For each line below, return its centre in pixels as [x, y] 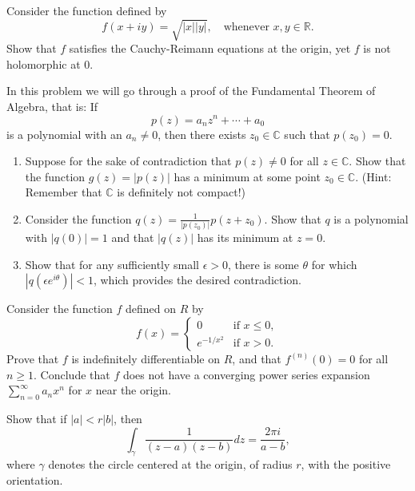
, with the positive [346, 464]
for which [334, 264]
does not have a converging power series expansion [246, 374]
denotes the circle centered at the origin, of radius [170, 464]
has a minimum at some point [247, 176]
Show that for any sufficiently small [112, 264]
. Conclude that [72, 374]
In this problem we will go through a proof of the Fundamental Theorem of [191, 91]
